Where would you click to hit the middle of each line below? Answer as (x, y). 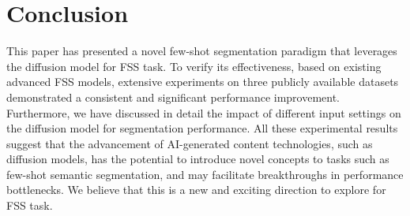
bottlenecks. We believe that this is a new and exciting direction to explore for (196, 190)
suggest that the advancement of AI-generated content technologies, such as (190, 143)
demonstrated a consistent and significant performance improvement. (173, 97)
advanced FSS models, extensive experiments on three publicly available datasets (203, 82)
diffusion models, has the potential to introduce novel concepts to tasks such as (198, 159)
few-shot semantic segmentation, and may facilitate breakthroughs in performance (205, 174)
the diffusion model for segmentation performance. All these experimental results (202, 128)
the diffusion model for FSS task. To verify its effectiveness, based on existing (194, 66)
